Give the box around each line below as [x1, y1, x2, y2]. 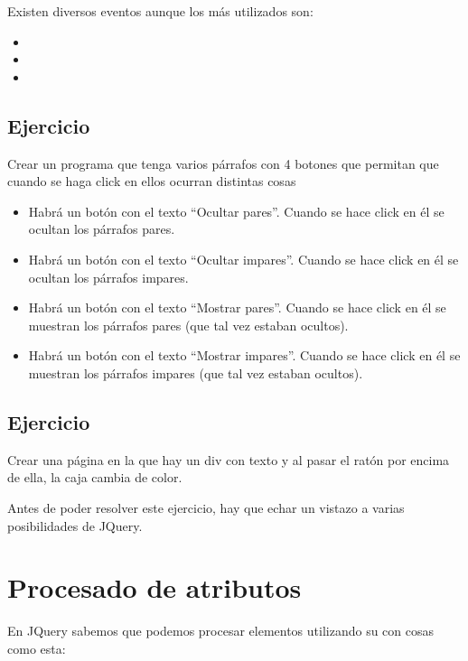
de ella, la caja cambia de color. [7, 468, 183, 487]
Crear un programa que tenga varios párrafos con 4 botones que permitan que [7, 154, 439, 172]
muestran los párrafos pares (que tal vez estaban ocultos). [28, 315, 349, 334]
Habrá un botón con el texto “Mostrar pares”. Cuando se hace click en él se [28, 298, 446, 317]
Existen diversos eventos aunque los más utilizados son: [7, 2, 314, 20]
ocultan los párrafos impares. [28, 267, 189, 286]
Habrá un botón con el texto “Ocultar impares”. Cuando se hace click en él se [28, 249, 459, 268]
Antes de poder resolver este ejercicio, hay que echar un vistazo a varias [7, 498, 405, 517]
